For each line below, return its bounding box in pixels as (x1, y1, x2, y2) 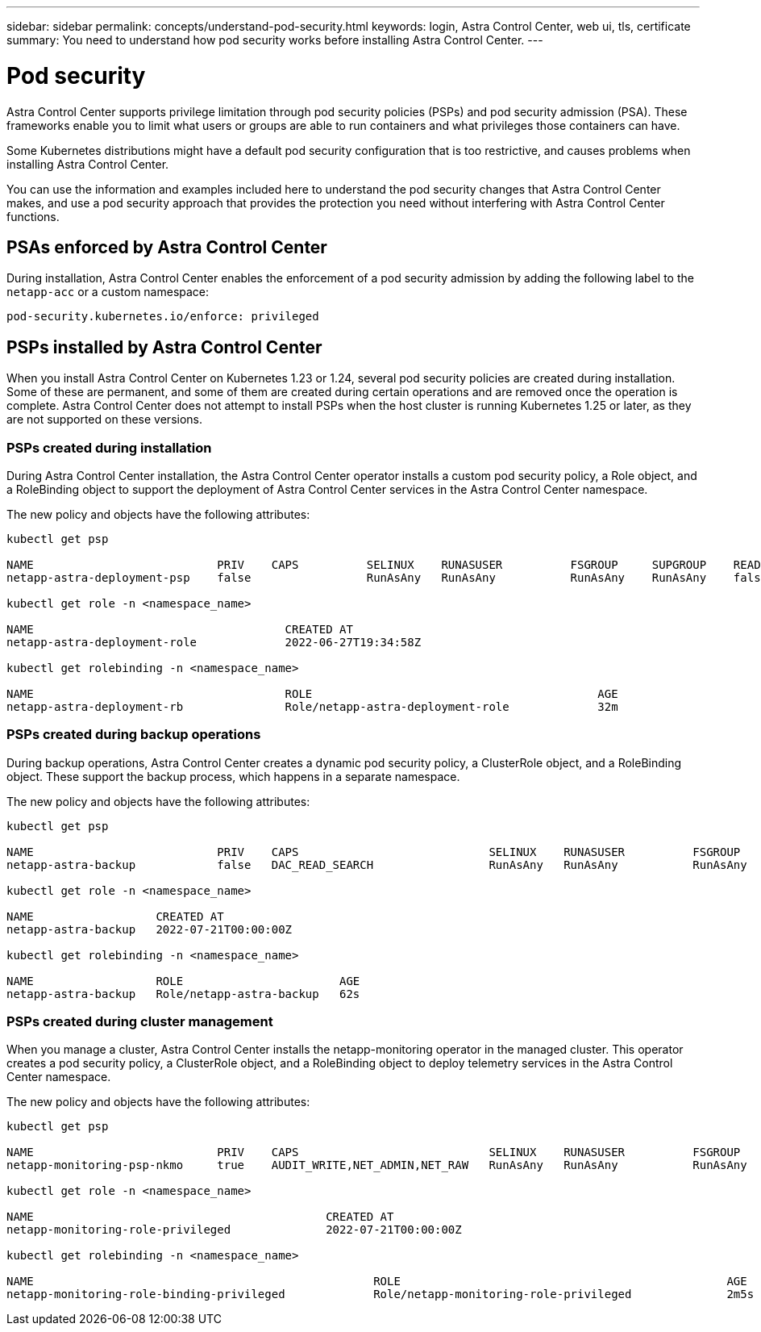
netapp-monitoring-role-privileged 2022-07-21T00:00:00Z (6, 1223, 462, 1237)
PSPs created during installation (6, 439, 212, 456)
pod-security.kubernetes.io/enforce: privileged (6, 310, 319, 324)
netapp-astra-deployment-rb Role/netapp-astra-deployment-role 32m (6, 699, 618, 713)
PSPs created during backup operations (6, 726, 261, 743)
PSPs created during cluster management (6, 1013, 273, 1030)
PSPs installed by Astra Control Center (6, 336, 322, 357)
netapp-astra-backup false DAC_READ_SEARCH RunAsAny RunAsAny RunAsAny (6, 858, 747, 871)
